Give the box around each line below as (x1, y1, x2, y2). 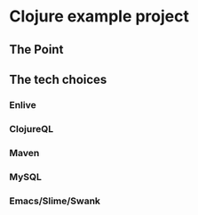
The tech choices (9, 71, 107, 87)
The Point (9, 42, 64, 57)
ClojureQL (9, 122, 54, 135)
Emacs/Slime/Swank (9, 194, 100, 207)
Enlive (9, 98, 37, 111)
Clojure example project (9, 6, 189, 27)
